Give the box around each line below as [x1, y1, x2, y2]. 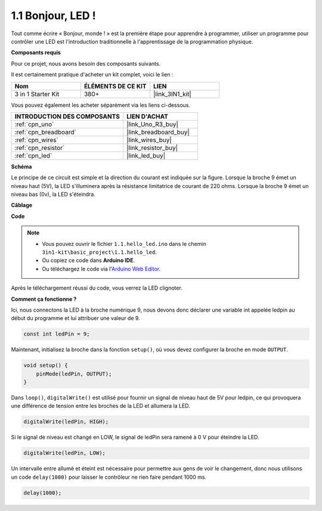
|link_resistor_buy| [126, 143, 178, 152]
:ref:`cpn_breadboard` [14, 128, 77, 136]
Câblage [11, 202, 33, 209]
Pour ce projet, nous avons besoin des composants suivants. [11, 60, 161, 67]
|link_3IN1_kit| [153, 90, 192, 98]
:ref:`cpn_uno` [14, 120, 54, 128]
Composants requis [11, 49, 61, 56]
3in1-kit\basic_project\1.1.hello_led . [42, 248, 157, 256]
